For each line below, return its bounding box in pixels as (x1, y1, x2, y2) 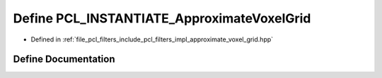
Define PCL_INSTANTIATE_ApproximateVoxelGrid (13, 11, 311, 26)
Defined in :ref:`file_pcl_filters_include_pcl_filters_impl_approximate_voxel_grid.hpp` (30, 35, 274, 44)
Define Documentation (13, 53, 115, 65)
